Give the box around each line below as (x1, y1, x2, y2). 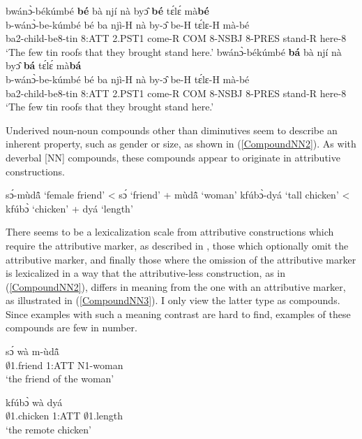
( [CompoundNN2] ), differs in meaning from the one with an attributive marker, (6, 279, 346, 294)
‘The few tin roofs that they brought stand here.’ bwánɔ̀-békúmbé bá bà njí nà (6, 44, 342, 59)
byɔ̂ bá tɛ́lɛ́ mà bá (6, 58, 82, 73)
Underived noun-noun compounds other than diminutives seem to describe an (6, 122, 338, 137)
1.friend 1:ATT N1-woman (10, 357, 123, 372)
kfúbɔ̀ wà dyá (6, 394, 63, 409)
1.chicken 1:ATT (10, 408, 81, 423)
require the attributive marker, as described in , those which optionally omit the (6, 238, 349, 252)
